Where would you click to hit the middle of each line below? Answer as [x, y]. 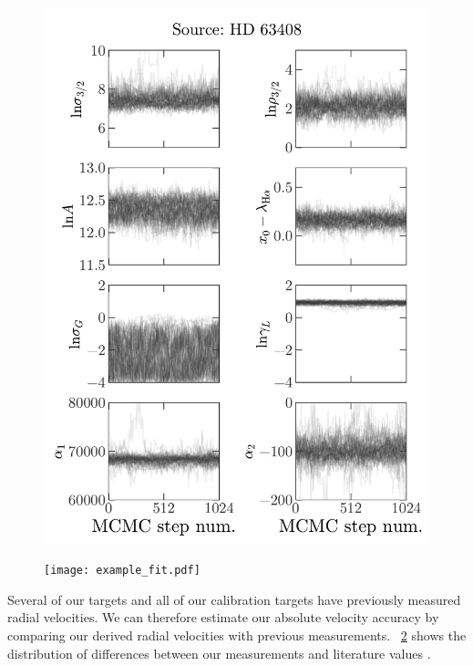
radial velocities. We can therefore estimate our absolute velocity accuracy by [223, 617]
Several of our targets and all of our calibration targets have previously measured [234, 599]
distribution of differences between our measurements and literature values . [219, 653]
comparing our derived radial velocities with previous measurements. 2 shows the [237, 635]
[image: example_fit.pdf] [122, 571]
